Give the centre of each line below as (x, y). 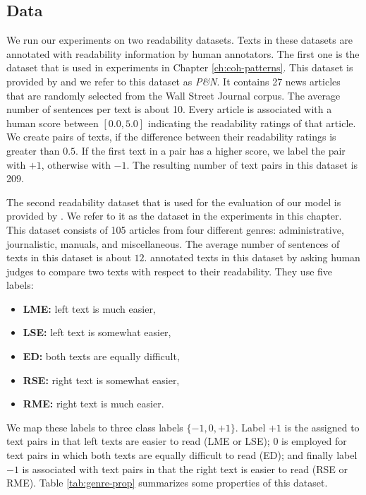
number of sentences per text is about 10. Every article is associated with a (169, 109)
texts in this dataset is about (69, 257)
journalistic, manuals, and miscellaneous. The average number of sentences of (173, 243)
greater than (33, 150)
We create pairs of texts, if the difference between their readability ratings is (171, 137)
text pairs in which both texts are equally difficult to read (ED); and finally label (182, 455)
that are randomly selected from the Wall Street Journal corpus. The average (173, 95)
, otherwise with (76, 164)
